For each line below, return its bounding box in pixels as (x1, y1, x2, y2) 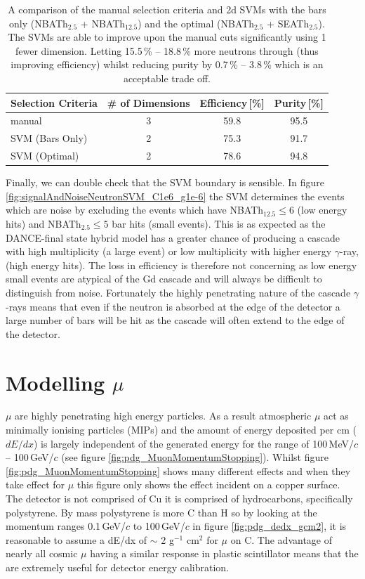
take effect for (6, 477, 65, 492)
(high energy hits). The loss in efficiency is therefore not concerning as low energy (6, 257, 357, 272)
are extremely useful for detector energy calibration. (6, 559, 230, 574)
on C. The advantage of (230, 532, 332, 547)
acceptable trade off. (123, 70, 211, 85)
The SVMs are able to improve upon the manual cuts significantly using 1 (8, 30, 326, 44)
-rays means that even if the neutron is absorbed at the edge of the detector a (6, 299, 340, 313)
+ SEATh (267, 15, 310, 30)
